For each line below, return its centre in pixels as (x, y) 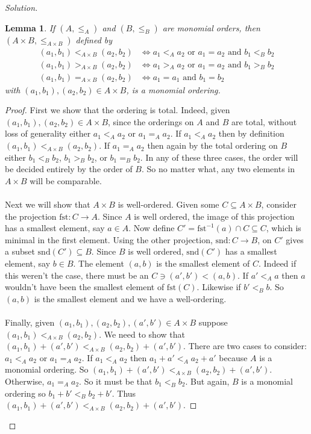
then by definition (251, 133)
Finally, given (30, 322)
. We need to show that (142, 334)
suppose (213, 322)
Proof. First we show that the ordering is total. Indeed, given (118, 110)
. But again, (207, 381)
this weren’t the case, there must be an (77, 275)
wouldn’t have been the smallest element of (85, 287)
